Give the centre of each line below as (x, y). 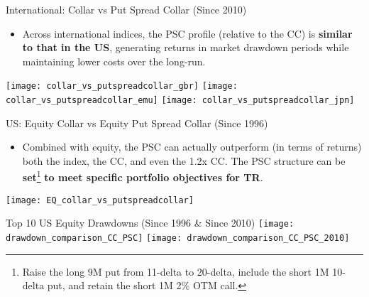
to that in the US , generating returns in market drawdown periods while (186, 47)
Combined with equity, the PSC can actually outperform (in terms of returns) (192, 147)
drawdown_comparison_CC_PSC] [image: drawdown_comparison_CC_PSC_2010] (178, 238)
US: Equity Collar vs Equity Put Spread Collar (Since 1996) (137, 123)
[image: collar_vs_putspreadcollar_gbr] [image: (122, 86)
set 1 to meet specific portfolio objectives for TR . (143, 176)
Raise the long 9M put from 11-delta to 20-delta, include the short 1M (176, 271)
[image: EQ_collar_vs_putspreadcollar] (100, 200)
